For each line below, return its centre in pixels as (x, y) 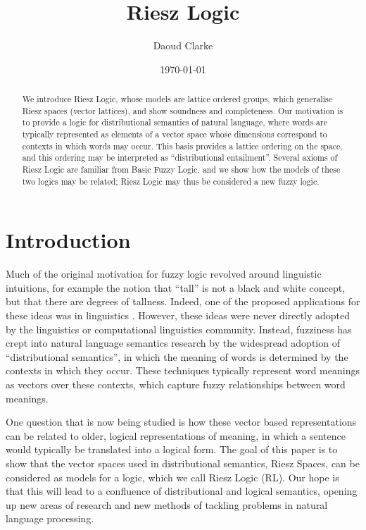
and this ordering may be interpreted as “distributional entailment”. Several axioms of (180, 158)
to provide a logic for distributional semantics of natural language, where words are (175, 122)
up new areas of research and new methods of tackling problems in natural (167, 504)
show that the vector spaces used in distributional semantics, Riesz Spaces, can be (183, 463)
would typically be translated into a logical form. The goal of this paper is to (172, 449)
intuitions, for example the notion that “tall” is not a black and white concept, (176, 287)
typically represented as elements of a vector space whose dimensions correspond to (175, 134)
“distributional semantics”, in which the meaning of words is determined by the (177, 356)
